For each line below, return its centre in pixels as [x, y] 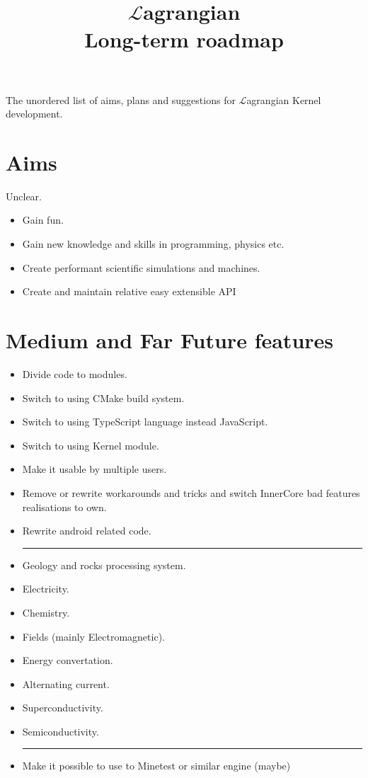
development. [34, 114]
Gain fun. [43, 220]
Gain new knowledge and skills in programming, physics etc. [153, 244]
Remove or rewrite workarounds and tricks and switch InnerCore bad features [191, 492]
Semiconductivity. [61, 731]
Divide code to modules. [75, 373]
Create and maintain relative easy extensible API [129, 291]
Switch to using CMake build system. [103, 397]
